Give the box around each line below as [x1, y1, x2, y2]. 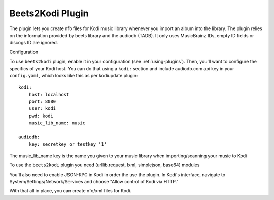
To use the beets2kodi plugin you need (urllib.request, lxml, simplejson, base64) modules [9, 162, 200, 168]
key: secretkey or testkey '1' [28, 141, 107, 147]
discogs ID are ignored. [9, 40, 58, 46]
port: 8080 [28, 99, 56, 104]
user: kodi [28, 106, 56, 111]
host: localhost [28, 92, 70, 97]
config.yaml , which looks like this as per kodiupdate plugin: [9, 72, 138, 78]
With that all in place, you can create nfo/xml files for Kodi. [9, 188, 132, 194]
